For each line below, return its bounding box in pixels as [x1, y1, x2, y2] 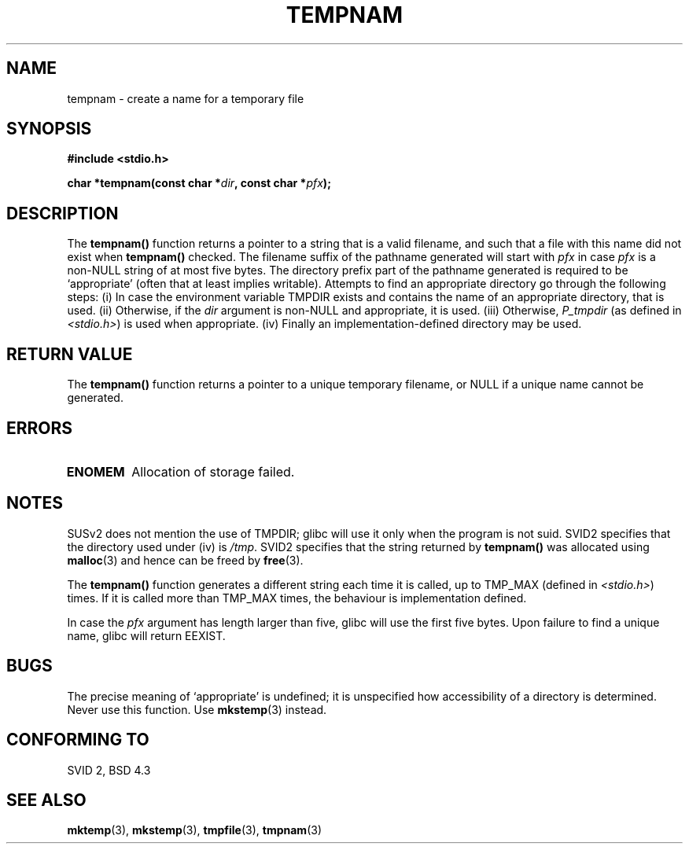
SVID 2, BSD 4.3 [67, 763, 151, 777]
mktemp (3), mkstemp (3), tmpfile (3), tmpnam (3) [67, 823, 322, 837]
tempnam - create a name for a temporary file [67, 91, 304, 105]
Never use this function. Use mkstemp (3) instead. [67, 702, 327, 716]
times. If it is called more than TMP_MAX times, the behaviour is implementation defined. [67, 591, 527, 605]
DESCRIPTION [6, 203, 119, 223]
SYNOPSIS [6, 119, 92, 139]
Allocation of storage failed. [131, 463, 295, 480]
